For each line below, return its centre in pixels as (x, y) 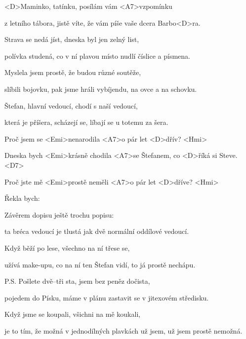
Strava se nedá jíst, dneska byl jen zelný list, (72, 39)
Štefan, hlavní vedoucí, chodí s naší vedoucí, (71, 105)
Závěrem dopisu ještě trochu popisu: (59, 214)
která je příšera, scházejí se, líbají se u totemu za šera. (86, 122)
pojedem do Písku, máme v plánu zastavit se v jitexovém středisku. (107, 297)
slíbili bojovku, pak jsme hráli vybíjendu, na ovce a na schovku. (101, 89)
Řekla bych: (22, 198)
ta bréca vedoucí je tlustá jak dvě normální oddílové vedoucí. (97, 231)
